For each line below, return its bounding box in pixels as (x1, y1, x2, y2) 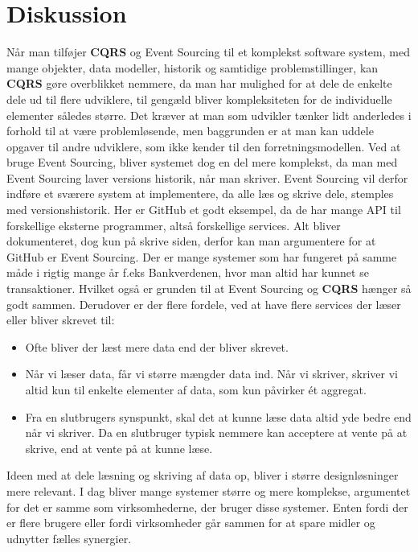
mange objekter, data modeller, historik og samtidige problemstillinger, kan (6, 59, 379, 76)
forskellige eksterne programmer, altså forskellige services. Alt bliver (6, 216, 341, 233)
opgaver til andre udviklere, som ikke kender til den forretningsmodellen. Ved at (6, 138, 401, 154)
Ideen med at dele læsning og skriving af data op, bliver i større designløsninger (6, 467, 399, 484)
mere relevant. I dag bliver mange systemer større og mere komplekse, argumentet (6, 482, 411, 499)
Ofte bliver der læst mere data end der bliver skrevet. (25, 338, 289, 355)
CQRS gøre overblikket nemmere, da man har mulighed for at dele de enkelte (6, 75, 392, 92)
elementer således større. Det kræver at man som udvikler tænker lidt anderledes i (6, 106, 412, 123)
